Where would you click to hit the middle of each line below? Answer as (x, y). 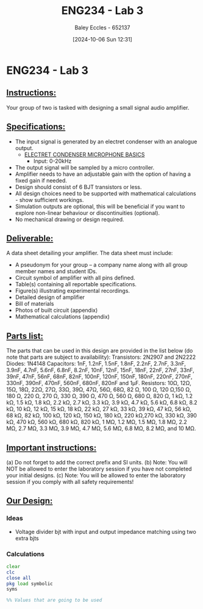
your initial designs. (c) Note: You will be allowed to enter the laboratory (96, 475)
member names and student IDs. (56, 272)
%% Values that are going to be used (54, 600)
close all (19, 578)
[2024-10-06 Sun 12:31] (102, 39)
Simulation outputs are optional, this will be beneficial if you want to (100, 206)
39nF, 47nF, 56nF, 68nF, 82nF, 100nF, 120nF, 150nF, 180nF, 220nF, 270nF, (100, 377)
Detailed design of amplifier (50, 297)
